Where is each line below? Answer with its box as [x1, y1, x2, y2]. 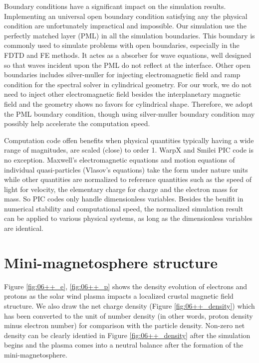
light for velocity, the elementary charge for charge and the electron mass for [4, 183, 238, 194]
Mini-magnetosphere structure [4, 252, 218, 272]
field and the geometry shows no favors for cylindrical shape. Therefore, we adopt [4, 98, 253, 109]
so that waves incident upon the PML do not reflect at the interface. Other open [4, 59, 251, 70]
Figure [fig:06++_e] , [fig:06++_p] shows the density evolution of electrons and [4, 281, 248, 291]
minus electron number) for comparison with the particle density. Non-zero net [4, 320, 245, 331]
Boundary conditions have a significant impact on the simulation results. [4, 1, 226, 11]
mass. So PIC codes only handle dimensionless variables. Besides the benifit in [4, 193, 244, 204]
